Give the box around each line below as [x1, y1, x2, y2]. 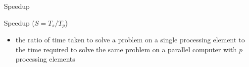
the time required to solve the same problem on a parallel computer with [15, 44, 237, 54]
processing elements [15, 54, 75, 64]
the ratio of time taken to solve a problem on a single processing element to [15, 34, 245, 45]
